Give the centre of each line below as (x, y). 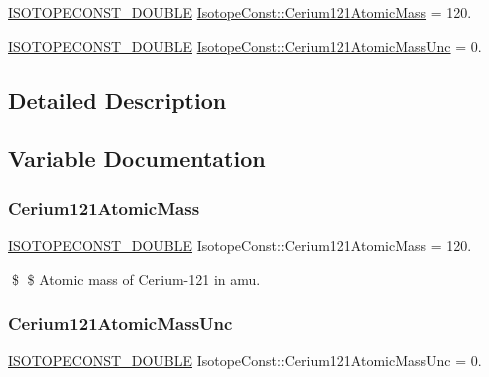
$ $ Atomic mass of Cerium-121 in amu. (136, 278)
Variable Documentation (137, 158)
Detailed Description (117, 99)
